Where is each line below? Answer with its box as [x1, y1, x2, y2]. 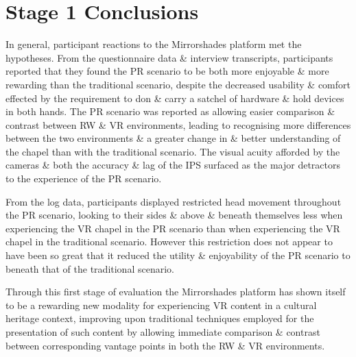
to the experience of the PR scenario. [5, 171, 162, 186]
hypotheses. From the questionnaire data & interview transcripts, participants [5, 50, 333, 64]
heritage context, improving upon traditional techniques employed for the [5, 311, 314, 325]
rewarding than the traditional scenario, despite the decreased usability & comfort [5, 77, 351, 91]
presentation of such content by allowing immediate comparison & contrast [5, 325, 320, 338]
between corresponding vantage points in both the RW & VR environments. [5, 338, 325, 352]
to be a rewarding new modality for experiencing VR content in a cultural [5, 297, 317, 312]
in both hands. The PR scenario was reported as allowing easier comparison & [5, 104, 335, 119]
